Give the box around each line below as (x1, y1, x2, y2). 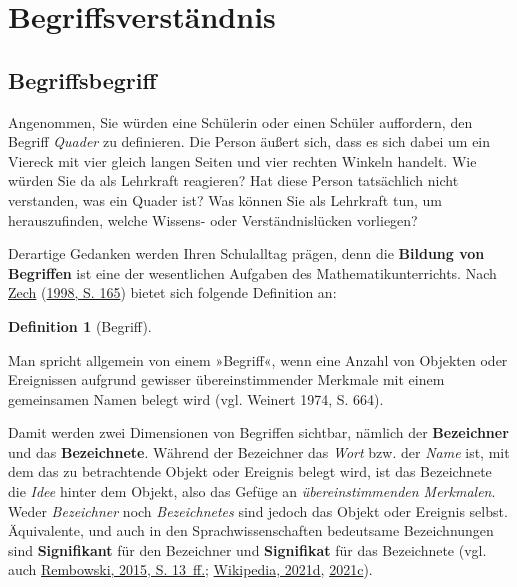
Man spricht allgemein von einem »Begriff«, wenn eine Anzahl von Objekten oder (8, 349, 508, 370)
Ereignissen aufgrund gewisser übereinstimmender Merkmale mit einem (8, 369, 445, 390)
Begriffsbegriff (8, 64, 157, 95)
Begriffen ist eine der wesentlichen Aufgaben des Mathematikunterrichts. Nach (8, 262, 497, 283)
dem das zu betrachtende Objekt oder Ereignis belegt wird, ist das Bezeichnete (8, 461, 492, 482)
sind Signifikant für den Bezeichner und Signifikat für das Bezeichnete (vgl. (8, 539, 487, 560)
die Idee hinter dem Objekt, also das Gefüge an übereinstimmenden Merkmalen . (8, 481, 496, 502)
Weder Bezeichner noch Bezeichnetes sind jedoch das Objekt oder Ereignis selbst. (8, 500, 508, 521)
